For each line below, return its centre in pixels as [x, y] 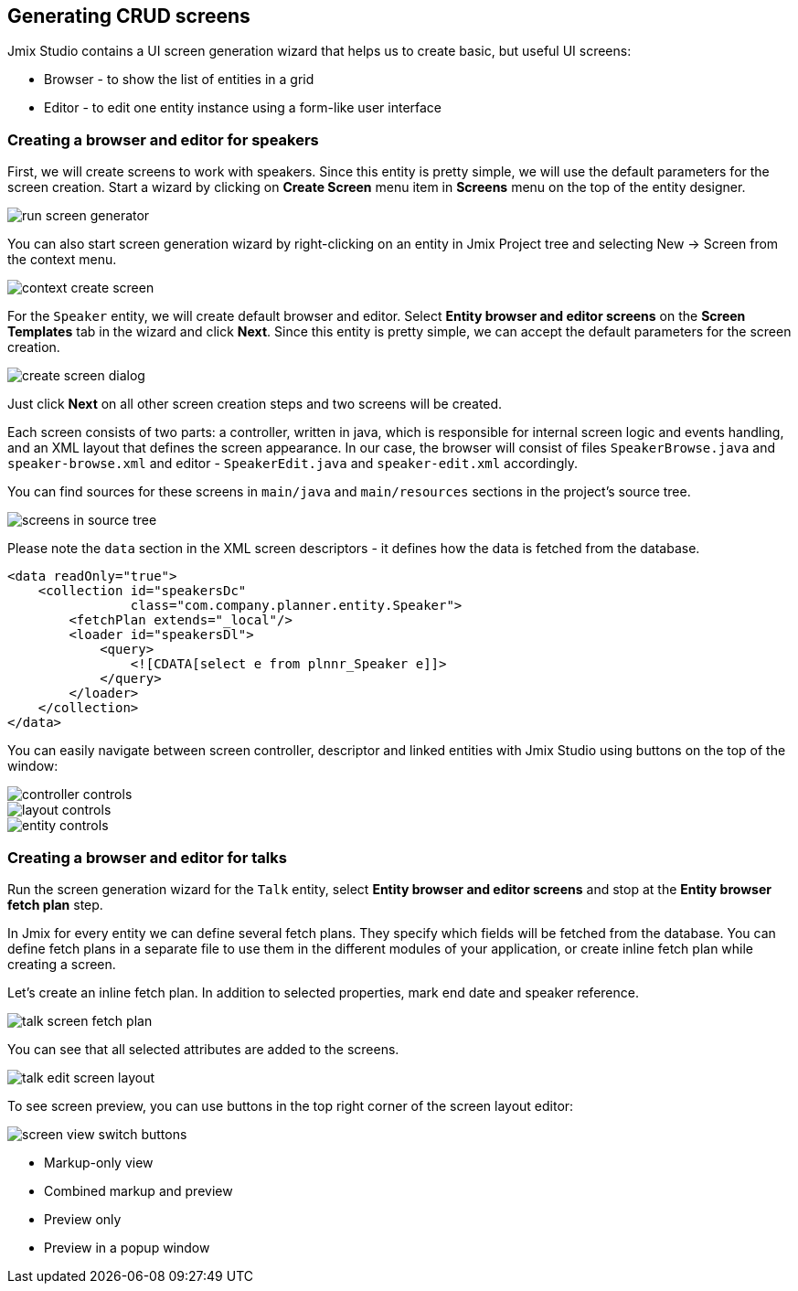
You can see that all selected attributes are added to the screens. [203, 1049]
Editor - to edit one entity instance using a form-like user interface [243, 108]
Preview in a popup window [127, 1247]
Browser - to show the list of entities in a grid [179, 80]
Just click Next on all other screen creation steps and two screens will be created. [255, 404]
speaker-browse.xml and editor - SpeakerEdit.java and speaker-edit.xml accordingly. [293, 464]
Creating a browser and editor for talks [147, 857]
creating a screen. [62, 964]
